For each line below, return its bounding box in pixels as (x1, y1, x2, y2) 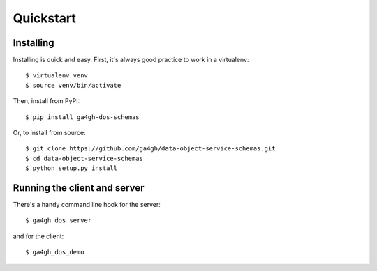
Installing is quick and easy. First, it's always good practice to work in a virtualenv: (13, 56, 249, 64)
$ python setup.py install (25, 164, 118, 172)
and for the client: (13, 232, 64, 240)
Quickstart (13, 10, 77, 26)
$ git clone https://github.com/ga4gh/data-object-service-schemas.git (25, 145, 276, 153)
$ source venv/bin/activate (25, 81, 121, 89)
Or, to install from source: (13, 129, 87, 137)
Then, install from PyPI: (13, 97, 80, 105)
